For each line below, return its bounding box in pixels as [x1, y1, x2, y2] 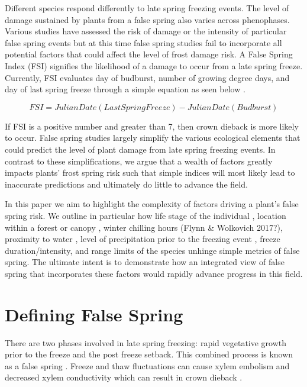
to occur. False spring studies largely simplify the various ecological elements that [5, 131, 300, 144]
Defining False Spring [5, 302, 183, 326]
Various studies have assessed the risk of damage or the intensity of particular [5, 25, 287, 37]
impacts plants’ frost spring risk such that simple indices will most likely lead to [5, 166, 295, 179]
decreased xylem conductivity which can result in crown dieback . [5, 371, 243, 383]
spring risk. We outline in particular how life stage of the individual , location [5, 209, 286, 221]
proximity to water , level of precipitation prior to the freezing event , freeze [5, 233, 280, 245]
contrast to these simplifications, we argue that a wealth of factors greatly [5, 154, 273, 167]
